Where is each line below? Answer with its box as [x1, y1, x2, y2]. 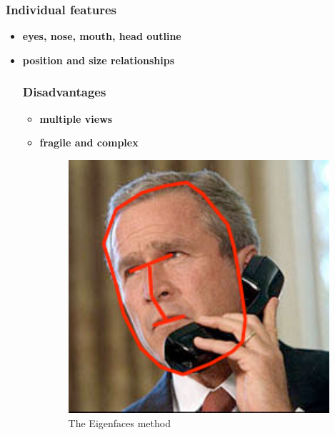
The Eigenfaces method [68, 416, 171, 431]
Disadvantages [22, 83, 106, 101]
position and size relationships [22, 52, 175, 67]
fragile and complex [39, 135, 139, 150]
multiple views [39, 111, 113, 126]
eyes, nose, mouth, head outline [22, 29, 181, 44]
